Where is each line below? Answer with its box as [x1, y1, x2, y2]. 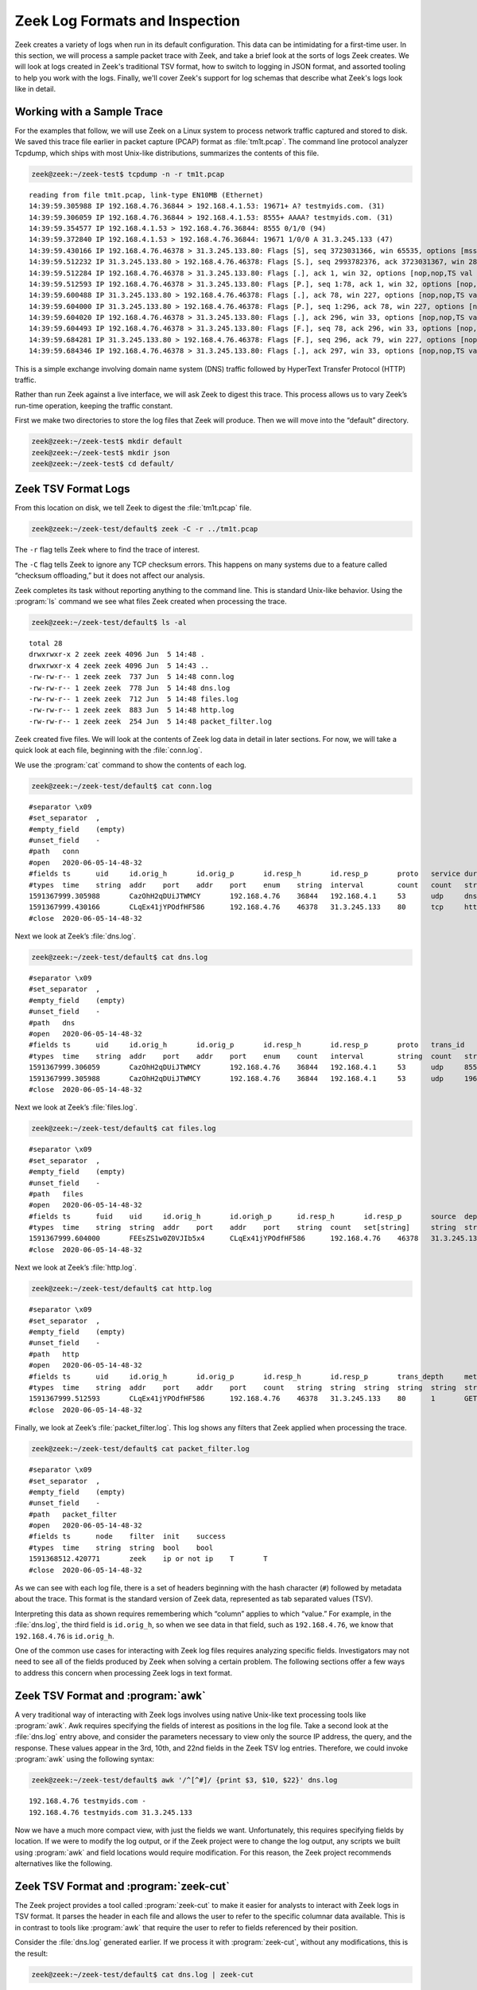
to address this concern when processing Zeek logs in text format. [14, 1668, 233, 1677]
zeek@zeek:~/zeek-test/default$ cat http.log [31, 1284, 212, 1293]
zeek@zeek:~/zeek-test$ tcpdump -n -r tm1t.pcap [31, 170, 225, 178]
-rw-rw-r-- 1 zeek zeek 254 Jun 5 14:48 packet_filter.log [29, 716, 272, 726]
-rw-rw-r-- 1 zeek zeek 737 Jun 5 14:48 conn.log [29, 673, 235, 681]
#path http [29, 1349, 79, 1359]
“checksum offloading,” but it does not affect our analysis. [14, 571, 206, 580]
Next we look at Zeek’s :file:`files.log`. [14, 1102, 138, 1112]
